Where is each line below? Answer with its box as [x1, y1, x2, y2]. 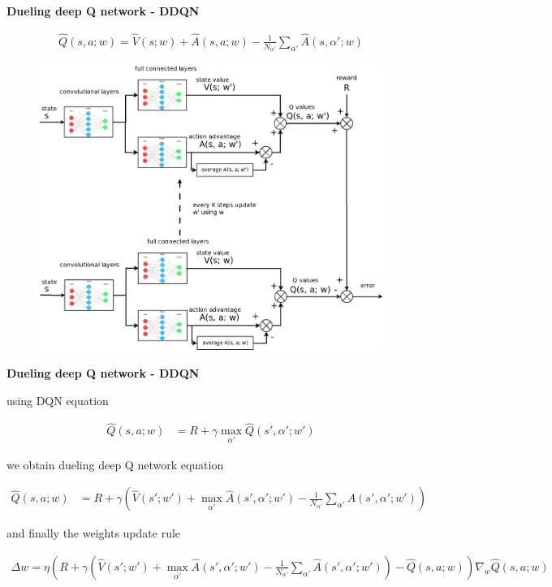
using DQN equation [6, 391, 109, 408]
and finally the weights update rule [6, 524, 181, 542]
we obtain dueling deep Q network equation [6, 455, 224, 473]
